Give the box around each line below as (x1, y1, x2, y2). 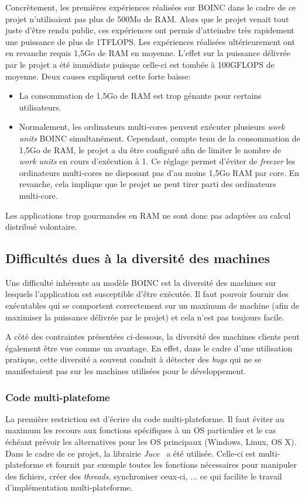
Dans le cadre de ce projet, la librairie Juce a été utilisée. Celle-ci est (5, 447, 256, 459)
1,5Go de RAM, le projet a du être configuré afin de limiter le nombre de (19, 143, 282, 156)
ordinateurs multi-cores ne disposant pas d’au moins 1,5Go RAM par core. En (19, 166, 300, 178)
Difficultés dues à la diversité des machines (5, 249, 270, 267)
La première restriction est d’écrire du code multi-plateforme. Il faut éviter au (5, 412, 285, 424)
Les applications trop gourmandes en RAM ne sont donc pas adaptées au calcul (5, 209, 291, 221)
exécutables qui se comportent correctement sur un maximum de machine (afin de (5, 299, 299, 312)
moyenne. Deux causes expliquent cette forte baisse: (5, 70, 191, 82)
